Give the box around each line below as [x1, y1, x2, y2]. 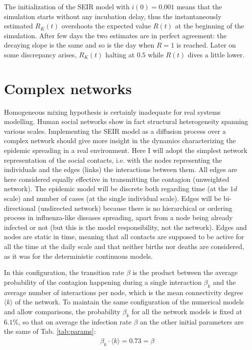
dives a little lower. [187, 49, 245, 59]
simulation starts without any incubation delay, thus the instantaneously [4, 11, 222, 21]
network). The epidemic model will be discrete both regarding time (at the [4, 183, 228, 194]
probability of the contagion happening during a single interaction [4, 276, 202, 287]
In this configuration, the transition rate [4, 267, 124, 277]
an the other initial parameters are [139, 316, 244, 326]
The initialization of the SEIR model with [4, 1, 130, 11]
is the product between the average [132, 267, 238, 277]
